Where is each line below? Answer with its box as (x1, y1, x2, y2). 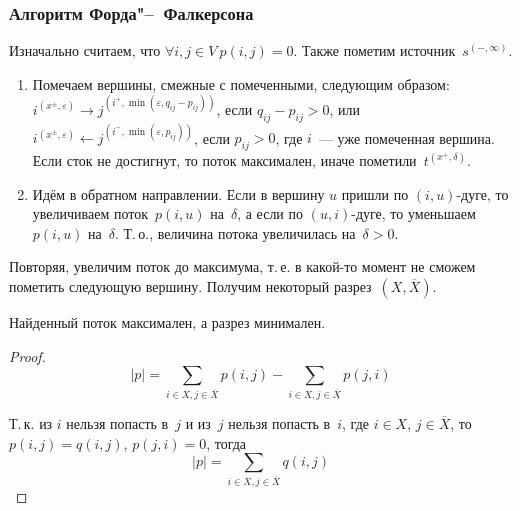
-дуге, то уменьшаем (351, 203, 476, 224)
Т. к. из (9, 413, 53, 434)
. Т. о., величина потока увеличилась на (115, 222, 356, 243)
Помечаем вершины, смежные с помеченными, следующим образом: (32, 73, 450, 94)
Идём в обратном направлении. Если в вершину (32, 183, 325, 204)
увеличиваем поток (32, 203, 148, 224)
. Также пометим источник (293, 40, 456, 61)
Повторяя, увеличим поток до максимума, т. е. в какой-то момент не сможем (9, 256, 476, 277)
